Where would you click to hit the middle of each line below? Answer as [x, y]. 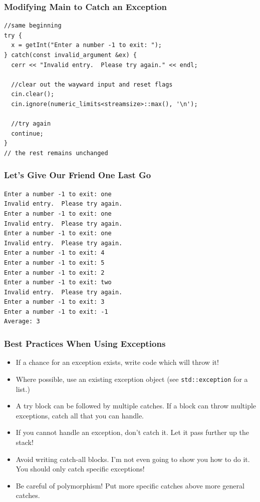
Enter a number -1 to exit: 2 [54, 273]
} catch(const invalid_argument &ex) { [70, 55]
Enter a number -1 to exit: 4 [54, 253]
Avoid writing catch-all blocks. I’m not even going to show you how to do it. [133, 459]
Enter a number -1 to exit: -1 [56, 312]
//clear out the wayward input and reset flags [92, 84]
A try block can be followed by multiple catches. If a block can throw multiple [136, 406]
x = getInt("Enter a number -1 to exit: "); [86, 45]
